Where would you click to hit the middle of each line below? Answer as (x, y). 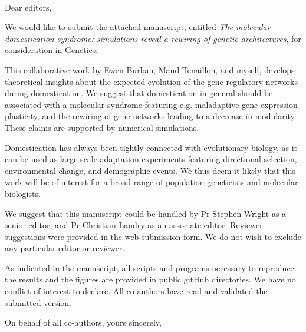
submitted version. (38, 302)
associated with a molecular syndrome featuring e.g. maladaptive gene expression (151, 104)
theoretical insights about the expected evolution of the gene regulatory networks (151, 81)
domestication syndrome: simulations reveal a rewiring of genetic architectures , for (153, 38)
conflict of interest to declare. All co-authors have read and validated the (136, 291)
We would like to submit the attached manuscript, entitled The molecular (138, 27)
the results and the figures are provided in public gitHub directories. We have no (150, 279)
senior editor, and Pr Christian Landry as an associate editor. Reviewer (134, 225)
